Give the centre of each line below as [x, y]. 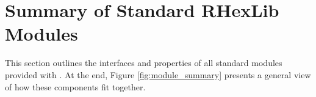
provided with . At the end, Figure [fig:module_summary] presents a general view [158, 74]
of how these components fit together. [75, 86]
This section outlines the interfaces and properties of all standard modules [144, 63]
